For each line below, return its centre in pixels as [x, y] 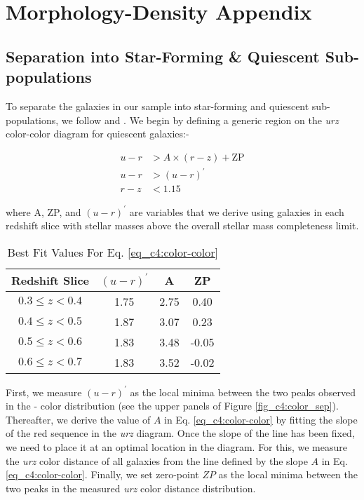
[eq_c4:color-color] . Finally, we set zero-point [102, 474]
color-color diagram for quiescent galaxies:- [97, 134]
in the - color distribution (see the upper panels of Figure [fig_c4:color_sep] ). [172, 406]
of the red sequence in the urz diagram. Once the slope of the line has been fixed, [180, 433]
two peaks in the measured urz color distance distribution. [131, 488]
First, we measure [44, 392]
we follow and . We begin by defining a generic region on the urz [200, 120]
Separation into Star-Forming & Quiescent [163, 56]
